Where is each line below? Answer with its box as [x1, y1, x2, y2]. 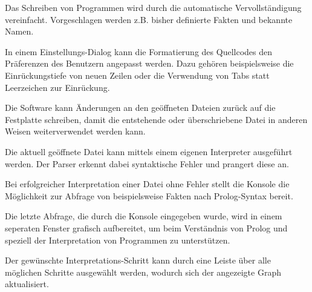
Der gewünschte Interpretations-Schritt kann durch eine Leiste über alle [5, 254, 271, 267]
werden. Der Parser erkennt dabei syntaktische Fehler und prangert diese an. [5, 157, 289, 170]
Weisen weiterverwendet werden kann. [5, 125, 146, 138]
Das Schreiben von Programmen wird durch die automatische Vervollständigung [5, 1, 302, 13]
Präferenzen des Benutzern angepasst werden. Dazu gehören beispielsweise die [5, 57, 294, 70]
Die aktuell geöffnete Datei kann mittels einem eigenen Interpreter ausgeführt [5, 145, 293, 158]
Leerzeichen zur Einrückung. [5, 81, 110, 93]
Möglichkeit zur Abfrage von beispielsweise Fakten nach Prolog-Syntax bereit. [5, 189, 293, 202]
